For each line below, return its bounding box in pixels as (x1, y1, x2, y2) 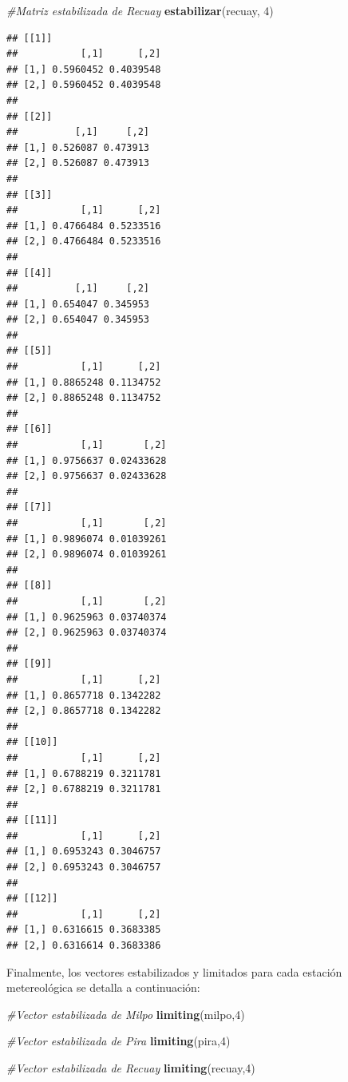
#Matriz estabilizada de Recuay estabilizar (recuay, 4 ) (6, 2, 274, 18)
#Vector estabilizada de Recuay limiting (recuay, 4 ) (6, 1060, 255, 1076)
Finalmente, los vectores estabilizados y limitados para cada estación (6, 963, 342, 980)
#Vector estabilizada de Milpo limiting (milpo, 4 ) (6, 1005, 245, 1022)
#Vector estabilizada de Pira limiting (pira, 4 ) (6, 1032, 231, 1049)
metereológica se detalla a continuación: (6, 979, 200, 996)
